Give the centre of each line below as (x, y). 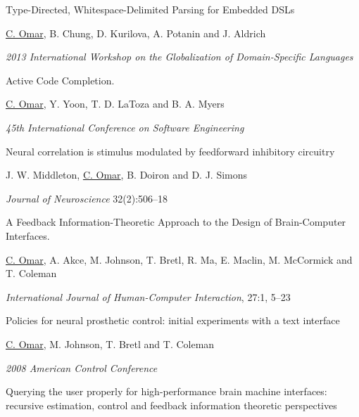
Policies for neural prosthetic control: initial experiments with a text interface (173, 320)
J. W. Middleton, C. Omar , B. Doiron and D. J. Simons (127, 175)
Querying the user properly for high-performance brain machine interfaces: (166, 391)
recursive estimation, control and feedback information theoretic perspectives (171, 405)
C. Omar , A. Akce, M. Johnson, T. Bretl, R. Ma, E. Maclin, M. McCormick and (179, 259)
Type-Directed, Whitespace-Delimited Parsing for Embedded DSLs (150, 9)
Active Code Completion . (60, 80)
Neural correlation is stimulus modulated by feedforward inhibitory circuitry (170, 151)
